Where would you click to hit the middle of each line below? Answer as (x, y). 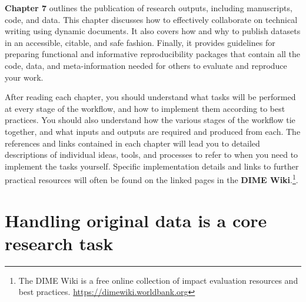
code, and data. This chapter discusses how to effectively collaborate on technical (151, 19)
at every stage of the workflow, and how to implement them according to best (145, 108)
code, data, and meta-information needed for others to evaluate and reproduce (146, 65)
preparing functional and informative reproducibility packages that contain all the (153, 54)
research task (59, 243)
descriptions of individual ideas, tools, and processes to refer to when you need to (152, 155)
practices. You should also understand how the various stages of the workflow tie (150, 120)
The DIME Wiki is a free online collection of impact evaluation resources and (158, 280)
